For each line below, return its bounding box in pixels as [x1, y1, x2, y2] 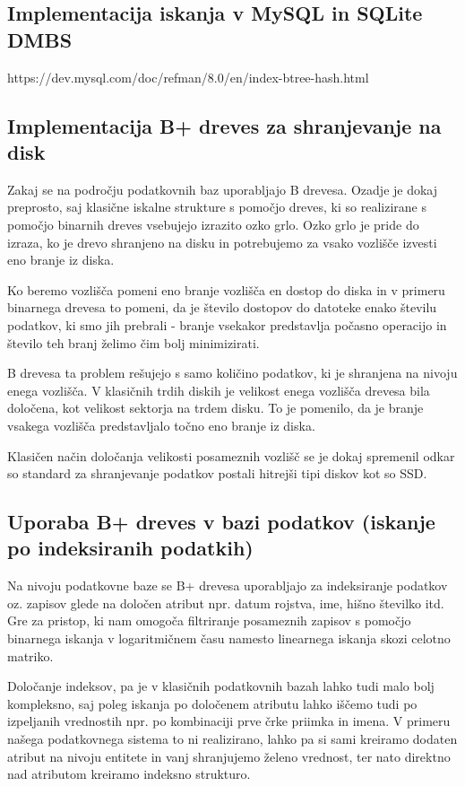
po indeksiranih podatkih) [7, 534, 254, 562]
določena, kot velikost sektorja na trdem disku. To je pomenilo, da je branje [7, 398, 424, 417]
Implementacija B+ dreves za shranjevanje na [7, 111, 442, 139]
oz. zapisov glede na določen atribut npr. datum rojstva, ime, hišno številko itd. [7, 593, 444, 612]
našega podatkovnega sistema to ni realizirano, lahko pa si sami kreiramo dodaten [7, 729, 458, 748]
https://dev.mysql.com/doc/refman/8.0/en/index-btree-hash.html [7, 67, 369, 86]
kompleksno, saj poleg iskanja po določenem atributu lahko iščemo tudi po [7, 694, 418, 712]
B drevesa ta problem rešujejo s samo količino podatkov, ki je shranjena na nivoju [7, 363, 458, 382]
